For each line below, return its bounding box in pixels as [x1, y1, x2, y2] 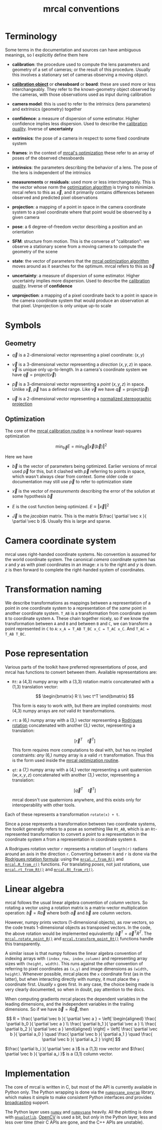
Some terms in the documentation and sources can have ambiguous [5, 47, 141, 53]
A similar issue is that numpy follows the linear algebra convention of [5, 950, 142, 956]
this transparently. [5, 941, 41, 947]
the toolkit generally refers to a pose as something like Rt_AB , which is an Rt [5, 826, 156, 832]
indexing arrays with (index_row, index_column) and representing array [5, 955, 147, 961]
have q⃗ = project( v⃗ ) [12, 371, 57, 377]
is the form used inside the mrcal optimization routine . [12, 758, 120, 763]
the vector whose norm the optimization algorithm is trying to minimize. [12, 184, 154, 190]
